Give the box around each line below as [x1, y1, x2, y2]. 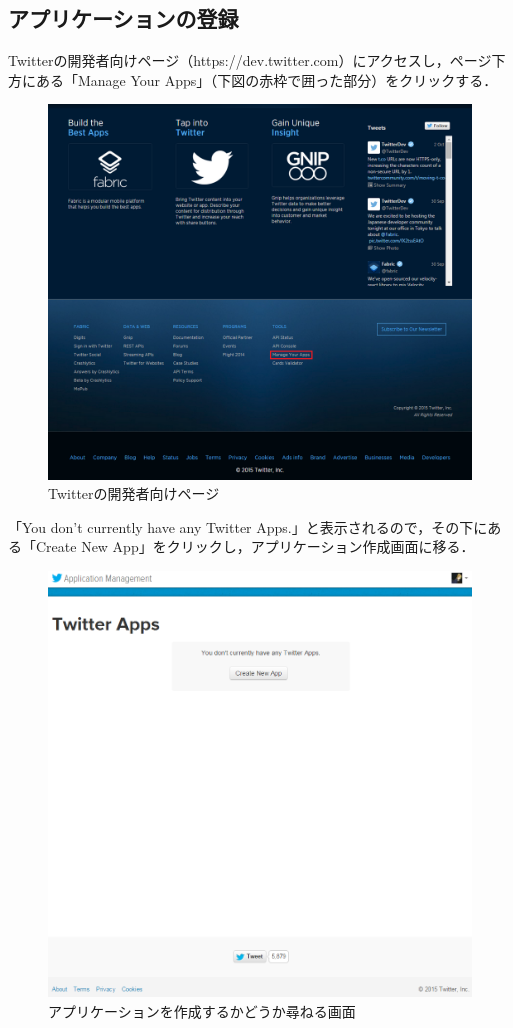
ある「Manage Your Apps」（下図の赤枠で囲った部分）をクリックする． [35, 69, 498, 90]
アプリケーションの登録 [8, 3, 239, 34]
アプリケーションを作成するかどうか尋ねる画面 [48, 1000, 356, 1021]
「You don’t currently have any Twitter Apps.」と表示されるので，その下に [8, 516, 488, 537]
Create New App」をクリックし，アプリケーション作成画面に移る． [35, 536, 475, 557]
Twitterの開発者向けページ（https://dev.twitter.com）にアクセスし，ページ [8, 50, 492, 71]
